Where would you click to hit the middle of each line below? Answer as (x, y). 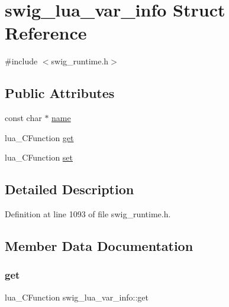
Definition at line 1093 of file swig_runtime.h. (88, 214)
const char (23, 118)
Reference (46, 33)
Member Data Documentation (99, 246)
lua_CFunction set (39, 157)
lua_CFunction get (39, 137)
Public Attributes (60, 93)
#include (21, 61)
